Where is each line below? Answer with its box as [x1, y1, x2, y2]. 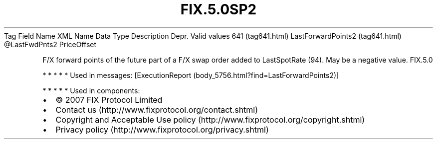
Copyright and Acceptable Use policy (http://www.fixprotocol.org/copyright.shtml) [55, 114, 365, 125]
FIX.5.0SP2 [180, 1, 257, 18]
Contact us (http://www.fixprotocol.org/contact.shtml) [55, 104, 258, 115]
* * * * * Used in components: [42, 86, 140, 95]
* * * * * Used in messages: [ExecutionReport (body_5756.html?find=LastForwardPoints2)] [42, 71, 339, 79]
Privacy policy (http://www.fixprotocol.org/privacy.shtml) [55, 124, 269, 135]
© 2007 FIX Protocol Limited [55, 94, 163, 105]
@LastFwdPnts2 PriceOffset [4, 40, 97, 49]
